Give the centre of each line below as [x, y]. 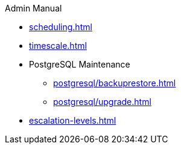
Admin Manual [33, 8]
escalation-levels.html [73, 120]
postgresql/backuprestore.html [115, 83]
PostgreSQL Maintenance [80, 64]
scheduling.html [61, 27]
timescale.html [58, 46]
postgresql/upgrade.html [102, 102]
